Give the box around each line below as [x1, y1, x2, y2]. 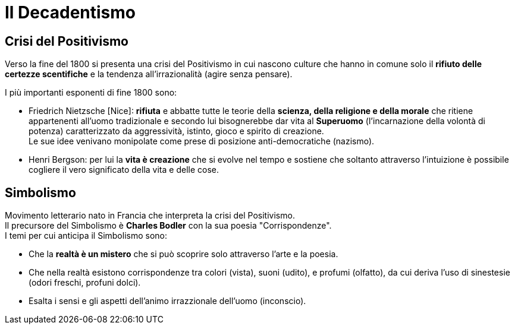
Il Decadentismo [5, 2, 136, 23]
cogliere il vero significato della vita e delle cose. [29, 164, 219, 175]
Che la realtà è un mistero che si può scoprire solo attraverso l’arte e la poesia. [29, 249, 338, 260]
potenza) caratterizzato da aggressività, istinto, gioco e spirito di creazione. [29, 126, 324, 137]
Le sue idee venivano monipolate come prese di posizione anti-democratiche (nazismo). [29, 136, 375, 147]
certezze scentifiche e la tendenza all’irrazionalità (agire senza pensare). [5, 69, 293, 80]
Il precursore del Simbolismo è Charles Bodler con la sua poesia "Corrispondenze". [5, 220, 332, 231]
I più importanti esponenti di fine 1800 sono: [5, 87, 177, 98]
